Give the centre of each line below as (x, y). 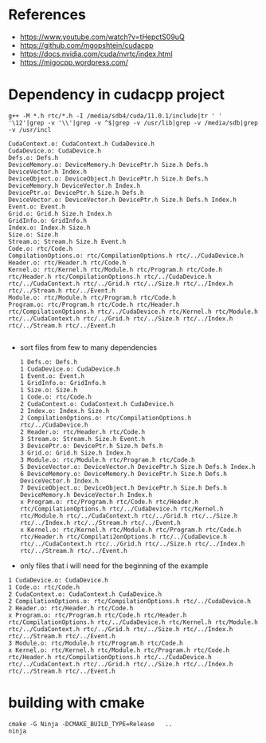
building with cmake (76, 703)
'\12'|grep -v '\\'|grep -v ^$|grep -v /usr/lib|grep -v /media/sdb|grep (133, 123)
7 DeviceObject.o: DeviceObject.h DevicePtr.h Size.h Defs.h (123, 488)
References (47, 15)
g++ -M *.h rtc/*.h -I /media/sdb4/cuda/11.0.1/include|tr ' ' (115, 116)
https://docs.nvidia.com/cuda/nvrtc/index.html (96, 54)
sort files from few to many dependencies (88, 347)
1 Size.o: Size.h (49, 390)
